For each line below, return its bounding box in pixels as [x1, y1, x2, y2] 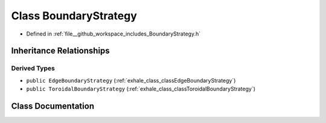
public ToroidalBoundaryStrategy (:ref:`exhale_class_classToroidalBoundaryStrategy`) [26, 85, 256, 93]
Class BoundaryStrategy [11, 9, 137, 22]
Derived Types [11, 64, 56, 72]
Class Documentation [11, 101, 95, 111]
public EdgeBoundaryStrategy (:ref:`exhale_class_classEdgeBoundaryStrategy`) [26, 77, 236, 84]
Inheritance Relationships [11, 46, 110, 56]
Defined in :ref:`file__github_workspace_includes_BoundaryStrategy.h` [26, 30, 201, 37]
